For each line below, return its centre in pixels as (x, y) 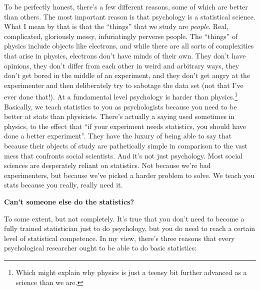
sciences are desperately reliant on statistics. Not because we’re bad (107, 165)
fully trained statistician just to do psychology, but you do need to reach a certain (130, 228)
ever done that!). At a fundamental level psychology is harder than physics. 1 (121, 96)
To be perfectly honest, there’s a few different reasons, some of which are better (126, 6)
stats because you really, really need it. (63, 185)
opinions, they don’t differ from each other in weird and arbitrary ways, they (122, 65)
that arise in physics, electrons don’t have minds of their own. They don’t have (125, 55)
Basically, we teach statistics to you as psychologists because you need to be (120, 106)
